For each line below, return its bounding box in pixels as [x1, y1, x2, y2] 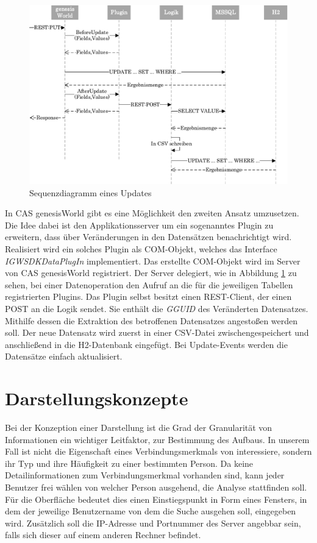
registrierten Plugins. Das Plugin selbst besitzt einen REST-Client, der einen [5, 290, 292, 303]
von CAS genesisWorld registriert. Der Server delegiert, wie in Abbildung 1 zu [5, 266, 297, 279]
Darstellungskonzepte [5, 386, 188, 411]
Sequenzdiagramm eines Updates [29, 186, 152, 199]
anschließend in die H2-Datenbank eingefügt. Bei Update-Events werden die [5, 338, 288, 350]
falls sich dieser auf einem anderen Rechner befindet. [5, 528, 201, 541]
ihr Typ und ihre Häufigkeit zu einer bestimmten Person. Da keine [5, 456, 254, 469]
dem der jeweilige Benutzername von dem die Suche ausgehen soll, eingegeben [5, 505, 296, 517]
